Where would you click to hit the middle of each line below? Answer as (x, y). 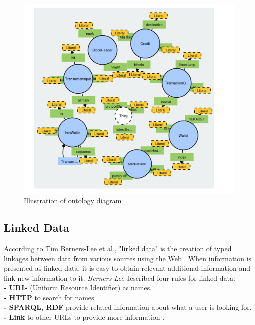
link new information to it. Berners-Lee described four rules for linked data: (120, 277)
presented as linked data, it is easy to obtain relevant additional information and (127, 268)
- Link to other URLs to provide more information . (84, 317)
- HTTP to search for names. (50, 297)
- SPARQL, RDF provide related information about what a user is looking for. (128, 307)
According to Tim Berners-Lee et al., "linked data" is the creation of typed (118, 248)
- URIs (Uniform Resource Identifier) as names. (78, 287)
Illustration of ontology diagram (73, 201)
